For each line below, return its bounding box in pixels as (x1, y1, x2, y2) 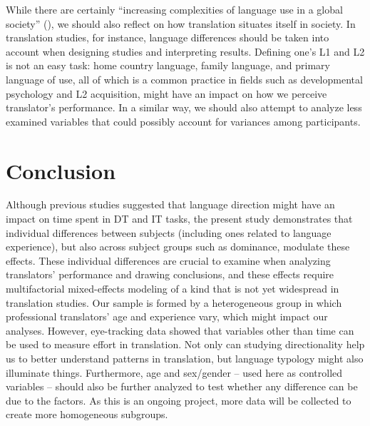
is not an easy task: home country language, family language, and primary (6, 58, 330, 73)
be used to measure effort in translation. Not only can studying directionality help (6, 337, 365, 352)
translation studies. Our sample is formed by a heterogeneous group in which (6, 295, 342, 310)
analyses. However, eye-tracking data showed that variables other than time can (6, 323, 354, 338)
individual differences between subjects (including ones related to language (6, 225, 332, 240)
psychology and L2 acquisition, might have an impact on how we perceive (6, 86, 327, 101)
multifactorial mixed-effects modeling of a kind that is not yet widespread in (6, 281, 339, 296)
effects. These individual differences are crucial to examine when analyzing (6, 253, 331, 268)
